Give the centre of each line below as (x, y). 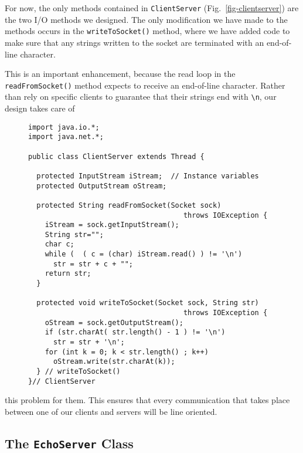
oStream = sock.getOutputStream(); (114, 322)
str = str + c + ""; (93, 264)
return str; (68, 274)
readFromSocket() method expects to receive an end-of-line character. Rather (145, 85)
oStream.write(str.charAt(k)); (114, 362)
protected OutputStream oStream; (102, 186)
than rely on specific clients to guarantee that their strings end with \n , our (141, 97)
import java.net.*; (66, 137)
